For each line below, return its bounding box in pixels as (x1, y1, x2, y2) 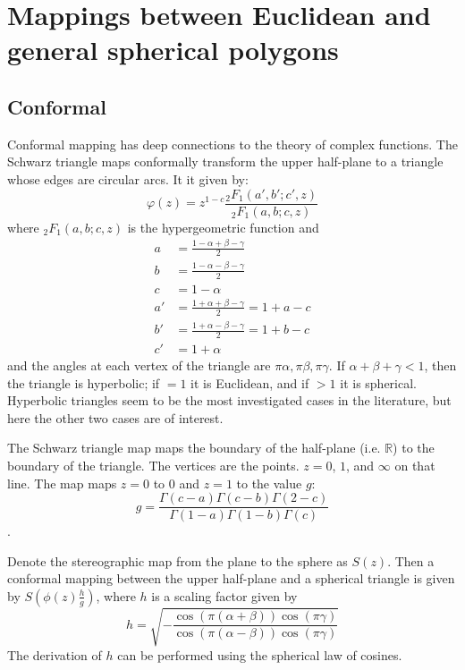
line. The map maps (7, 473, 117, 492)
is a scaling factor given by (151, 586, 298, 605)
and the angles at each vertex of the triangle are (7, 355, 271, 374)
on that (394, 455, 435, 474)
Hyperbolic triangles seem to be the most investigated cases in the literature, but (7, 391, 452, 410)
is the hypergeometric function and (127, 217, 319, 236)
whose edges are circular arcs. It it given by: (7, 169, 249, 188)
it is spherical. (340, 373, 417, 392)
